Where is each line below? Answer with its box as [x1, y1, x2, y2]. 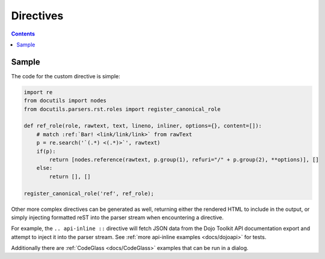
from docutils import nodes [23, 97, 107, 104]
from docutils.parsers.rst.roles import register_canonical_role [23, 105, 221, 113]
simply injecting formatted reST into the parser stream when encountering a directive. [11, 214, 224, 221]
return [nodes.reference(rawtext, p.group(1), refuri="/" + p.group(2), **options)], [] [49, 156, 319, 163]
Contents [11, 30, 36, 37]
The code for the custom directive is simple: [11, 72, 120, 80]
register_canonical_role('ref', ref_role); [23, 190, 155, 197]
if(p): [36, 148, 56, 155]
